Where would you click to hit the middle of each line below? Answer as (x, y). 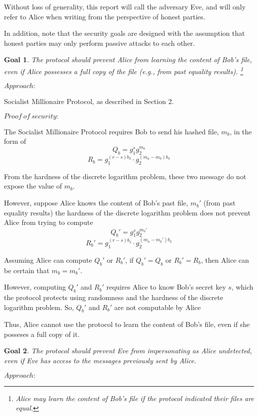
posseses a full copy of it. (42, 334)
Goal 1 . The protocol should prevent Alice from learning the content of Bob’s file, (128, 59)
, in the (241, 131)
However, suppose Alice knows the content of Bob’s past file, (96, 203)
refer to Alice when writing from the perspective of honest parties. (105, 16)
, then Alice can (225, 260)
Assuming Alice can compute (48, 260)
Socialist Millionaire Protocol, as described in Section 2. (89, 101)
